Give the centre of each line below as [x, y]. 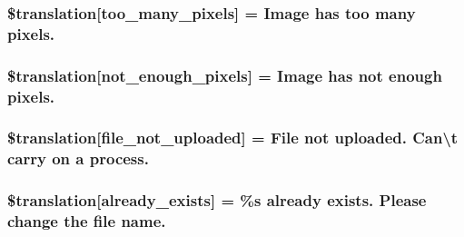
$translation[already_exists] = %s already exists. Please [217, 200]
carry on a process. [78, 158]
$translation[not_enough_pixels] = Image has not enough [225, 75]
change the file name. [87, 221]
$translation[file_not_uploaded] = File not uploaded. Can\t [233, 138]
